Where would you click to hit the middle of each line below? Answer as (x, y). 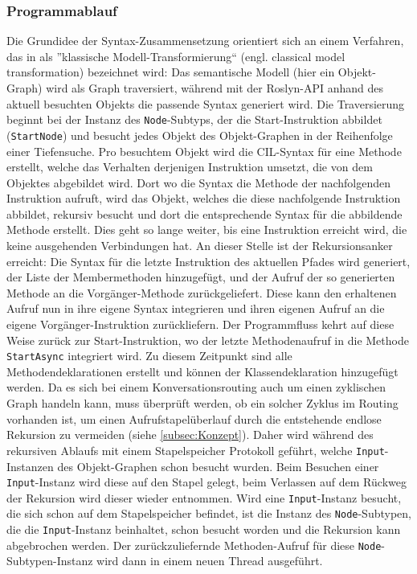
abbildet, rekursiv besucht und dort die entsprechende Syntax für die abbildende (204, 213)
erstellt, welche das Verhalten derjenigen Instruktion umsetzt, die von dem (190, 167)
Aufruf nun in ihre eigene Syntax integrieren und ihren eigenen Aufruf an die (196, 308)
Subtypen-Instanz (50, 561)
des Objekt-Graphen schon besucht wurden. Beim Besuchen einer (218, 466)
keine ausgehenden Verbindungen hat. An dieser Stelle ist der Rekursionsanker (200, 246)
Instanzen (30, 466)
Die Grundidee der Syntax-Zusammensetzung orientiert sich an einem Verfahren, (205, 41)
